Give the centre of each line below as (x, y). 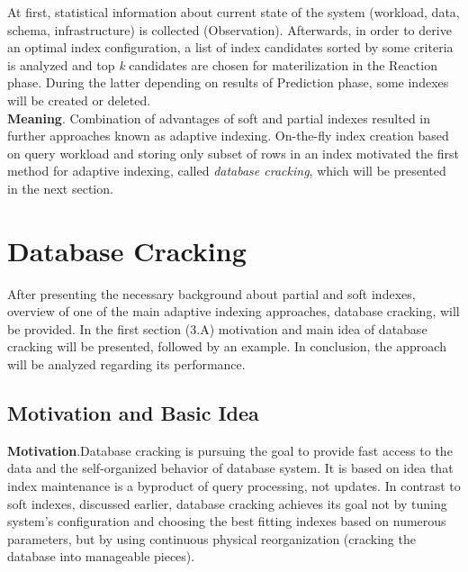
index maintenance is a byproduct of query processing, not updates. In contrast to (234, 486)
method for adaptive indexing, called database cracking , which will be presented (227, 171)
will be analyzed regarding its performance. (126, 364)
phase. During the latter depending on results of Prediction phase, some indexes (228, 82)
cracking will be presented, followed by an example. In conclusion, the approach (227, 346)
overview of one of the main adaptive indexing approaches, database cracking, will (234, 311)
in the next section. (60, 188)
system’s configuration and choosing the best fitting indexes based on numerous (227, 521)
